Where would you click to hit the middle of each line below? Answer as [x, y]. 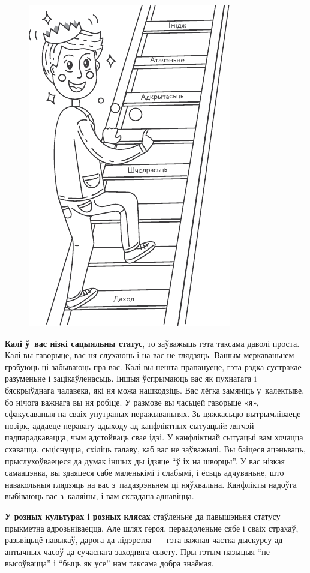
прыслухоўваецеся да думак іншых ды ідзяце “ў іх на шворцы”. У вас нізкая [145, 460]
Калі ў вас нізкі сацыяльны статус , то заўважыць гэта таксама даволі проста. [152, 343]
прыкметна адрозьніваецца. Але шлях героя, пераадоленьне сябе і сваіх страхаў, [152, 528]
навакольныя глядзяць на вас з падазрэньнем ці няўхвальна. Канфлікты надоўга [151, 484]
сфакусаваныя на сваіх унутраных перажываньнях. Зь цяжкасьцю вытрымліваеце [153, 414]
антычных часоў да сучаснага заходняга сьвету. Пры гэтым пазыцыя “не [138, 551]
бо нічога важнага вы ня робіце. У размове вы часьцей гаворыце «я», [132, 402]
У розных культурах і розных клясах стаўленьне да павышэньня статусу [143, 516]
